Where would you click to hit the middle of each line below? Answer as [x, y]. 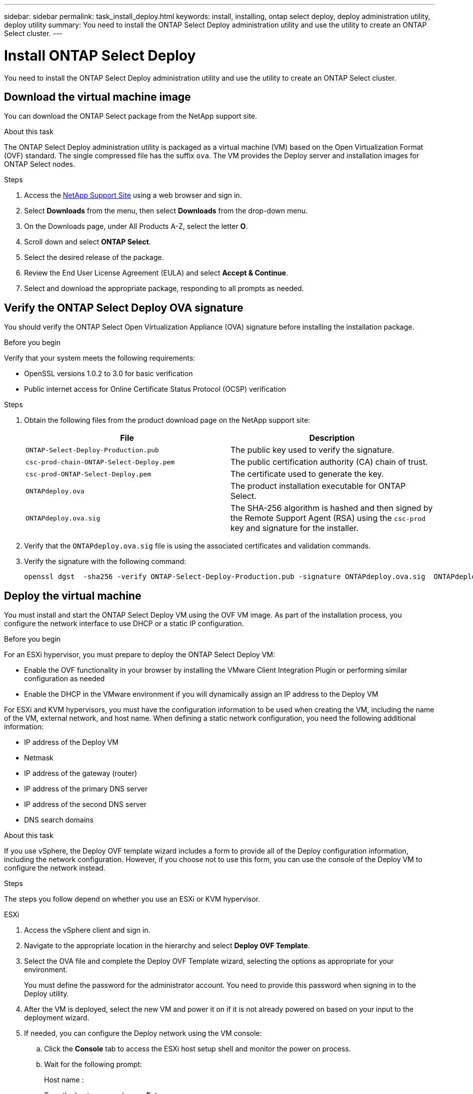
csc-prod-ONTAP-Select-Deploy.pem [88, 474]
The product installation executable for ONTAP [318, 486]
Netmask [39, 758]
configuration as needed [64, 679]
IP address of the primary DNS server [86, 789]
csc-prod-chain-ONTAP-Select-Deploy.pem [100, 462]
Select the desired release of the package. [94, 257]
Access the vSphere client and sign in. [87, 930]
